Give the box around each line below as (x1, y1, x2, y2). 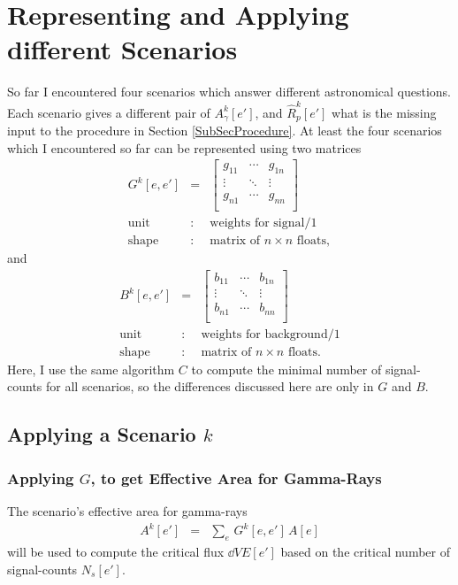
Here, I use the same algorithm (7, 359, 175, 378)
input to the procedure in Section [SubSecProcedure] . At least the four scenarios (7, 121, 442, 140)
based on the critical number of (280, 542, 450, 560)
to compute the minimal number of (191, 359, 382, 378)
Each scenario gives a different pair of (7, 103, 210, 121)
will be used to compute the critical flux (7, 542, 225, 560)
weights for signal (210, 217, 305, 230)
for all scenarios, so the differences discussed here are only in (46, 377, 374, 396)
